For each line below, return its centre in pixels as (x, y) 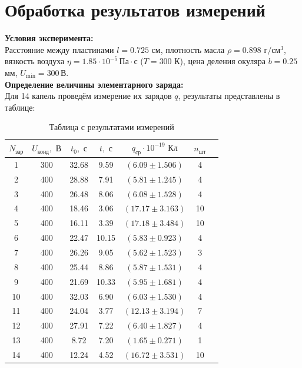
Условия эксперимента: (49, 38)
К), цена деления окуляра (220, 61)
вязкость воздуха (35, 61)
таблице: (20, 107)
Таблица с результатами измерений (112, 127)
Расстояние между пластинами (59, 49)
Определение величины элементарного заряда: (94, 84)
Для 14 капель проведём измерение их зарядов (88, 96)
